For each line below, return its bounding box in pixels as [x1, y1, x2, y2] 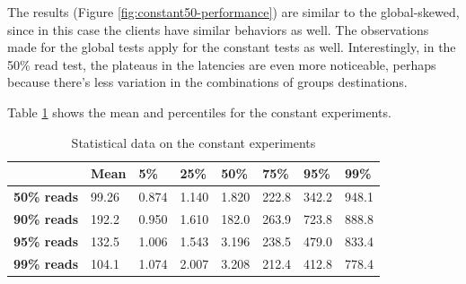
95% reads [13, 231, 79, 250]
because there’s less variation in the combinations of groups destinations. [7, 73, 408, 91]
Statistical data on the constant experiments [71, 133, 316, 151]
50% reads [13, 187, 79, 205]
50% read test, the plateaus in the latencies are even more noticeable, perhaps [7, 55, 436, 73]
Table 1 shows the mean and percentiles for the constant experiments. [7, 102, 391, 121]
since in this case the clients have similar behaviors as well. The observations [7, 20, 429, 39]
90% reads [13, 209, 79, 228]
